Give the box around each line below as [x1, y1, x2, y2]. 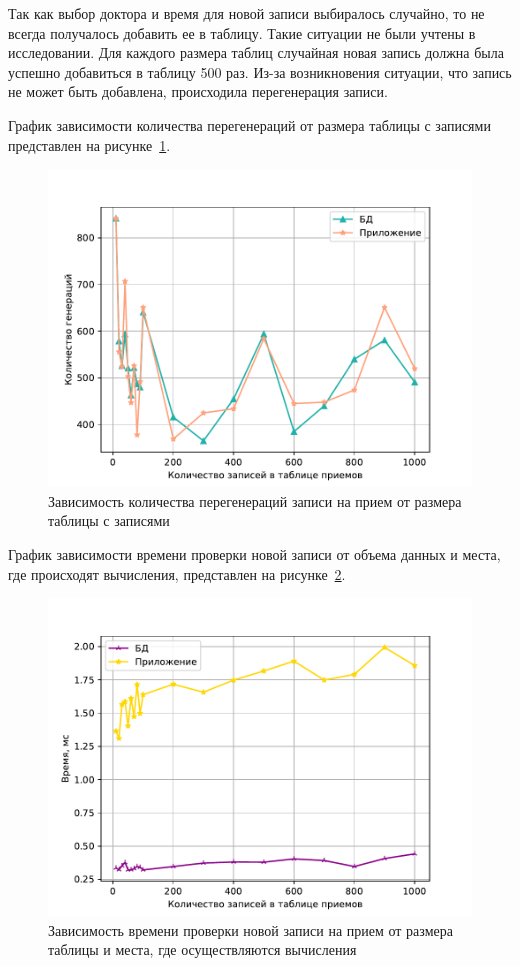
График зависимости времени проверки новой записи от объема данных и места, [8, 543, 501, 564]
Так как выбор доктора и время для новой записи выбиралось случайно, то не [8, 3, 485, 23]
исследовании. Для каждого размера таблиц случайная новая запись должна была [8, 42, 504, 63]
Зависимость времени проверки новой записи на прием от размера [48, 919, 453, 940]
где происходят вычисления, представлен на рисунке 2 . [8, 563, 346, 584]
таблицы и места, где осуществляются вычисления [48, 939, 357, 960]
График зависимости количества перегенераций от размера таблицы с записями [8, 114, 491, 135]
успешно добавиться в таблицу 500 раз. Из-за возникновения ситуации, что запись [8, 61, 512, 82]
